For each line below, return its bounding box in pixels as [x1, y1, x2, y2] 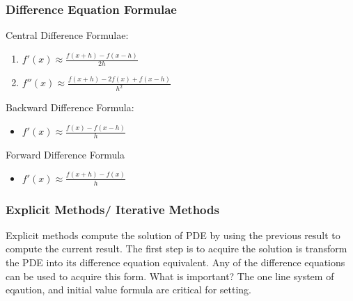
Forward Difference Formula [6, 147, 125, 161]
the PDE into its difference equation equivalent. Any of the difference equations [6, 255, 345, 270]
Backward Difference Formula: [6, 100, 134, 115]
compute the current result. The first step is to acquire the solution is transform [6, 241, 347, 256]
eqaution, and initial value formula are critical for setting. [6, 282, 251, 297]
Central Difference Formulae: [6, 28, 129, 42]
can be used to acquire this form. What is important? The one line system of [6, 268, 334, 283]
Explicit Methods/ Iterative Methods [6, 200, 219, 218]
